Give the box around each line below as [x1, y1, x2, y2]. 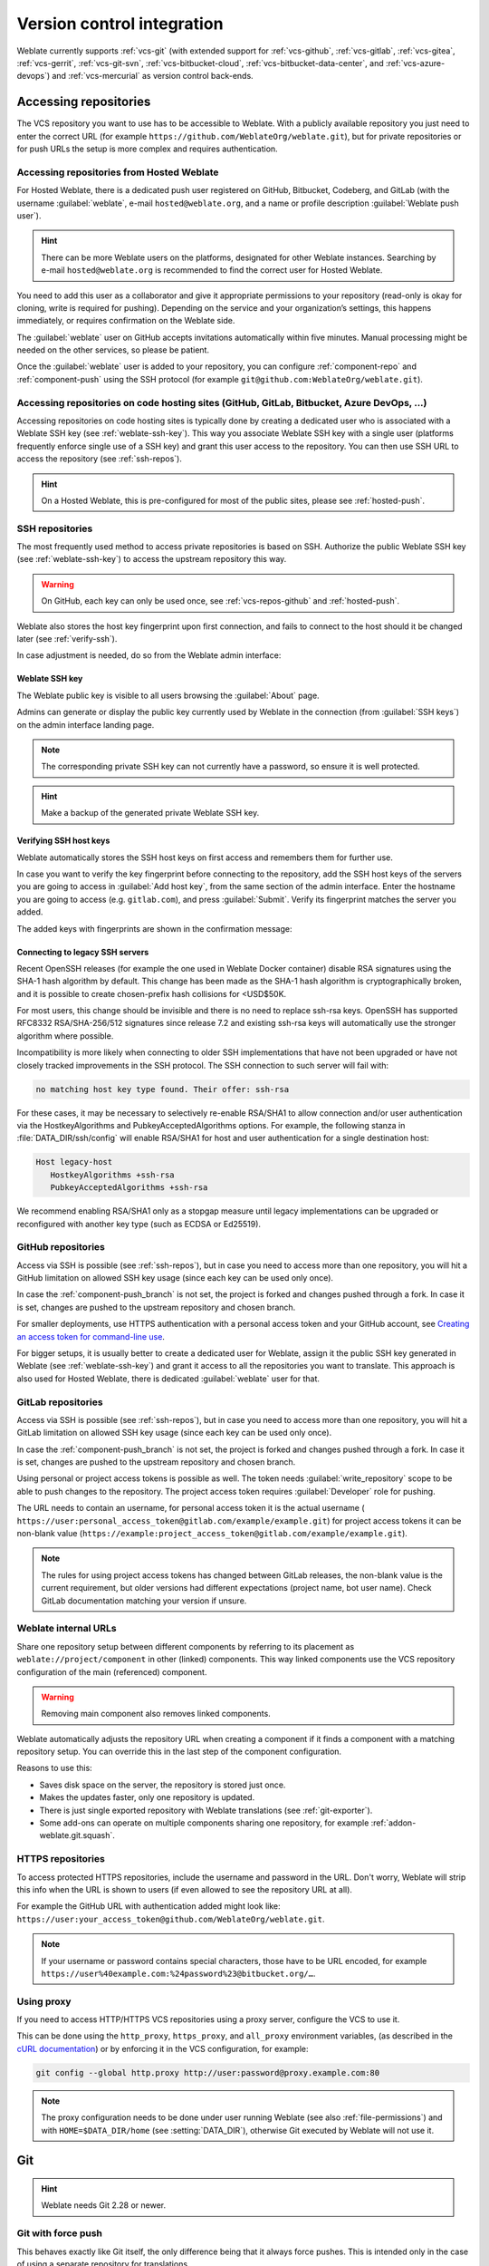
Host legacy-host [35, 1157, 113, 1167]
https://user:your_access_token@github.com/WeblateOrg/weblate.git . [16, 1913, 325, 1924]
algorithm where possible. [16, 1030, 114, 1041]
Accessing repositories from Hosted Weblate [16, 166, 219, 179]
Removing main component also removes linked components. [41, 1709, 271, 1719]
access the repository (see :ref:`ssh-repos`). [16, 453, 183, 464]
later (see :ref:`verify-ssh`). [16, 634, 118, 644]
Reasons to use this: [16, 1763, 92, 1774]
